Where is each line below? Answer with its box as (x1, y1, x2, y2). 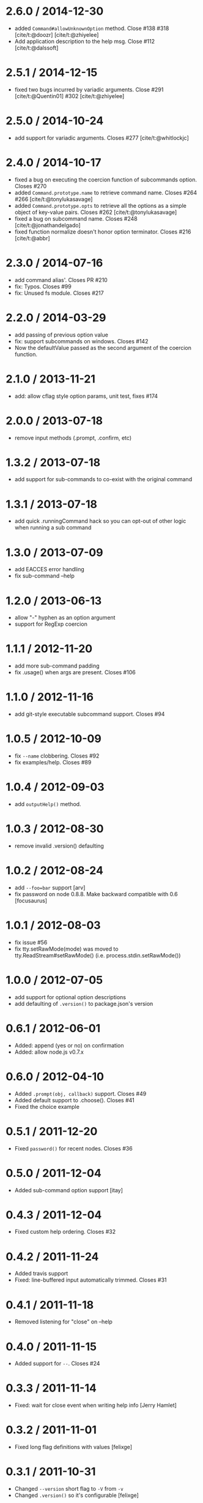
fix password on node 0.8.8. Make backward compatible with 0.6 (14, 890, 178, 897)
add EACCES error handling (14, 566, 85, 573)
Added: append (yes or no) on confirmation (14, 1041, 124, 1049)
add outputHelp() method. (14, 801, 81, 807)
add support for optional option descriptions (14, 993, 127, 1000)
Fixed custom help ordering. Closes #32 (14, 1228, 116, 1236)
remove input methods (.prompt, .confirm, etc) (14, 434, 132, 441)
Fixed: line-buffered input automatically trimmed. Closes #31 (14, 1276, 167, 1284)
